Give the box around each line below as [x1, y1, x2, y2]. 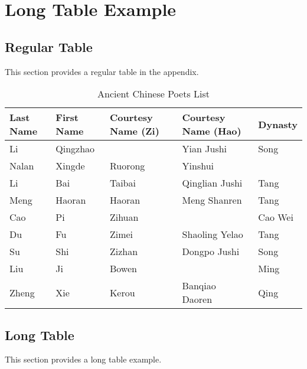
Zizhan [109, 244, 138, 259]
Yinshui [182, 159, 214, 173]
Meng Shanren [182, 193, 242, 207]
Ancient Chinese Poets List [97, 87, 210, 101]
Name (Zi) [109, 124, 159, 138]
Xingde [55, 159, 85, 173]
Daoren [182, 292, 213, 306]
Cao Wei [258, 210, 293, 224]
